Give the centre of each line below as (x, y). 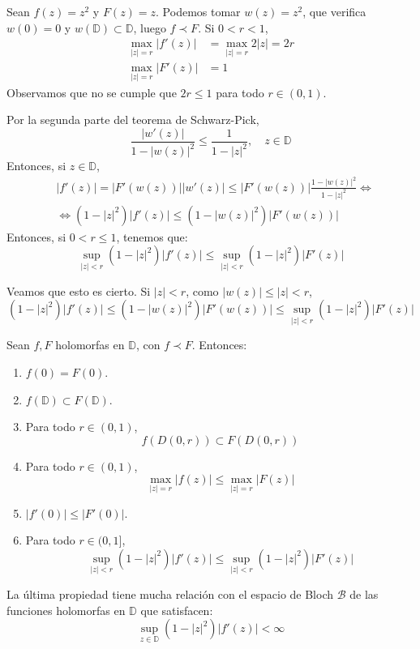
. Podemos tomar (198, 11)
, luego (150, 27)
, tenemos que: (152, 236)
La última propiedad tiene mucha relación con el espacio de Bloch (170, 593)
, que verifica (334, 11)
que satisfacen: (177, 610)
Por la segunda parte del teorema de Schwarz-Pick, (133, 120)
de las (364, 593)
